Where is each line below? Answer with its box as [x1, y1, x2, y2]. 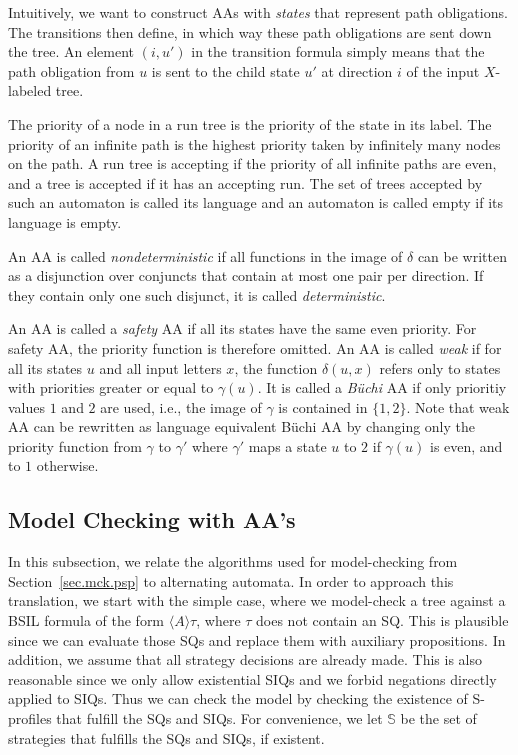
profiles [8, 708, 52, 729]
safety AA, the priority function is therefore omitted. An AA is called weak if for [8, 337, 502, 358]
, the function [234, 357, 318, 378]
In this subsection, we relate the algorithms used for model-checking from [8, 551, 458, 572]
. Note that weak [406, 396, 510, 417]
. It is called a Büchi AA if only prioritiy [257, 377, 507, 398]
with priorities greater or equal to [8, 377, 214, 398]
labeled [8, 80, 52, 101]
